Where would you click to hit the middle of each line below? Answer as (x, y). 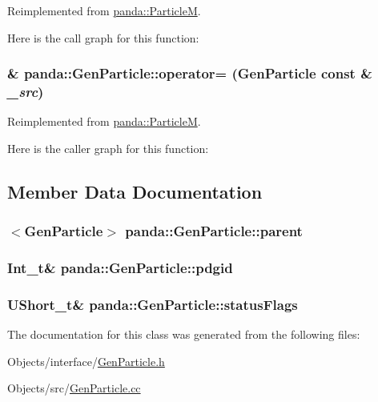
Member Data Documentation (135, 191)
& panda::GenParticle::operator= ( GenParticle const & (190, 73)
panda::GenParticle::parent (214, 231)
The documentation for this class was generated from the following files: (184, 334)
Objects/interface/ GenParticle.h (86, 361)
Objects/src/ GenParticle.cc (74, 388)
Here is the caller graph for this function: (108, 148)
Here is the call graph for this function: (103, 37)
